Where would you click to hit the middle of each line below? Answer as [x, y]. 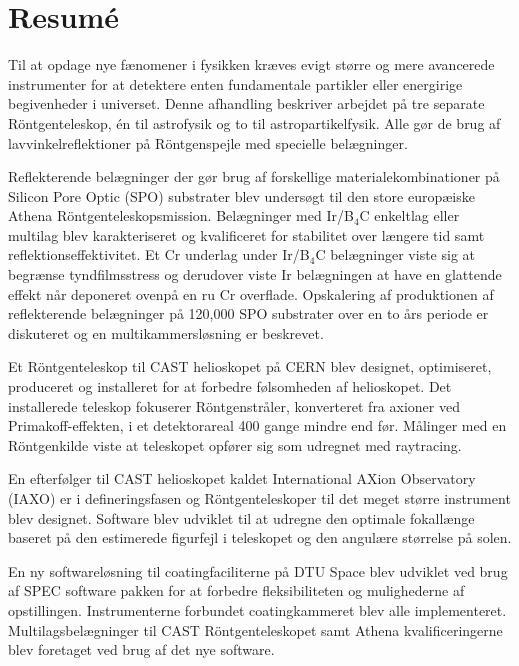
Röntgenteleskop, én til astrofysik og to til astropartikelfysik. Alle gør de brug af [254, 122]
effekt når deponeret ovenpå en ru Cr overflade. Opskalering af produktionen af [251, 293]
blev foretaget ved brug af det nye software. [141, 649]
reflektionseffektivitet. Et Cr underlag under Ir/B [159, 254]
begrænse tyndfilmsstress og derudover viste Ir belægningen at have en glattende [255, 274]
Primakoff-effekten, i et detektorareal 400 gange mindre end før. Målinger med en [257, 425]
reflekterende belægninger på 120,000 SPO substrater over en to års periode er [248, 313]
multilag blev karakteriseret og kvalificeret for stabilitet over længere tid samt [246, 234]
